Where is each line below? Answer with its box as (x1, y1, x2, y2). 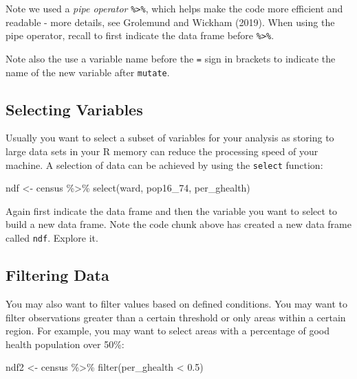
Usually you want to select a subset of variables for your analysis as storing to (6, 130, 334, 145)
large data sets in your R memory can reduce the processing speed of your (6, 144, 318, 159)
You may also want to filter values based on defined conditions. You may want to (6, 296, 347, 310)
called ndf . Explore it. (6, 231, 98, 245)
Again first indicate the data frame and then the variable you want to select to (6, 203, 338, 218)
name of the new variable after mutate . (6, 65, 170, 79)
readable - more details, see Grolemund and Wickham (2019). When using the (6, 14, 335, 29)
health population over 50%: (6, 336, 125, 351)
